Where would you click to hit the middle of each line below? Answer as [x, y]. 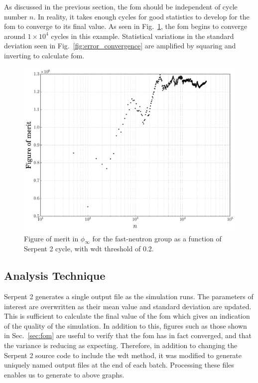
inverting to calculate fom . [44, 55]
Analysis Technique [55, 276]
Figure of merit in [51, 238]
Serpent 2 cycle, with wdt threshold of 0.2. [89, 249]
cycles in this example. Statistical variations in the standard [142, 36]
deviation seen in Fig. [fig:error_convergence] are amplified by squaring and [120, 46]
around [15, 36]
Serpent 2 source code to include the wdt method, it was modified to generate [123, 355]
